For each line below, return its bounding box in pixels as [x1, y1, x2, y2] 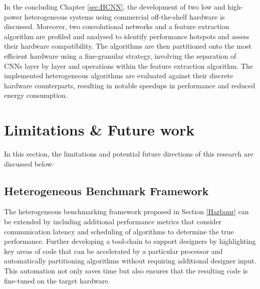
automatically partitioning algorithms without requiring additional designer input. [4, 255, 256, 266]
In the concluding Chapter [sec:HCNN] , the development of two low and [4, 2, 225, 12]
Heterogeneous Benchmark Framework [4, 183, 209, 198]
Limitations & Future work [4, 119, 195, 140]
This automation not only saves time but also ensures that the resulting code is [4, 265, 248, 276]
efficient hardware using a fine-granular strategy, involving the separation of [4, 50, 236, 61]
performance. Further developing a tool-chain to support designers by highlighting [4, 236, 256, 246]
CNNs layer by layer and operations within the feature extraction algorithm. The [4, 60, 253, 71]
